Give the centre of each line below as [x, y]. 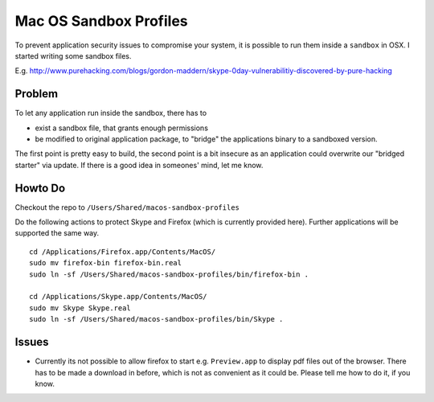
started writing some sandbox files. [73, 55]
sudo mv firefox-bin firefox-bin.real [106, 263]
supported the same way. [57, 233]
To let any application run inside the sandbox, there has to [111, 113]
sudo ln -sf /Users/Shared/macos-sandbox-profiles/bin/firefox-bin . [169, 274]
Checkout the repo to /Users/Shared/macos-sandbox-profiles [127, 207]
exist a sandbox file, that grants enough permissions [122, 128]
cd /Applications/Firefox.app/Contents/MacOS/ [123, 252]
